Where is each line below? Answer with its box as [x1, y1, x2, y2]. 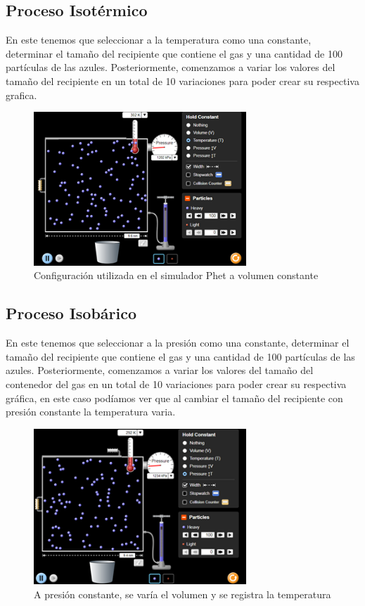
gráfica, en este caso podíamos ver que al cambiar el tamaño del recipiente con [6, 390, 343, 405]
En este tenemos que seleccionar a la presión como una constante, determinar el [6, 335, 350, 350]
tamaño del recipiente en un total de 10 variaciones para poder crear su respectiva [6, 73, 359, 88]
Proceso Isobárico [6, 302, 137, 324]
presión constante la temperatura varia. [6, 404, 176, 419]
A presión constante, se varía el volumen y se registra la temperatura [34, 586, 331, 601]
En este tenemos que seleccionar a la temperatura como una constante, [6, 32, 312, 47]
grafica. [6, 87, 37, 102]
